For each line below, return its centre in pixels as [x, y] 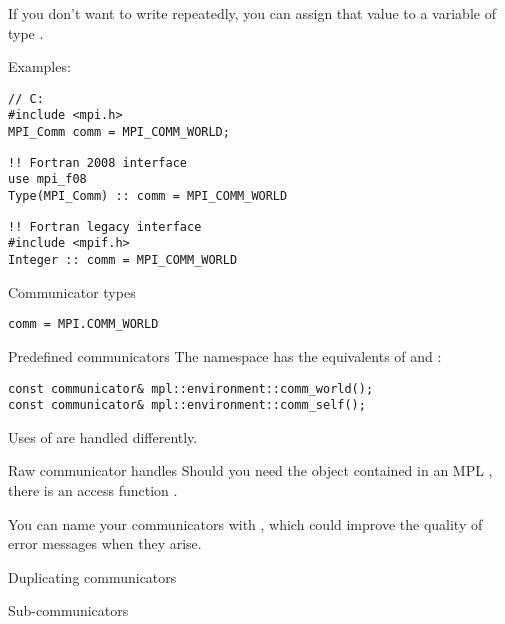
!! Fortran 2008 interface [97, 162]
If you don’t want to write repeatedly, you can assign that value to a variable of [252, 13]
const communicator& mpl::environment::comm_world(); [191, 388]
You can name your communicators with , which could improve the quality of [245, 523]
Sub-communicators [68, 610]
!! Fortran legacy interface [105, 226]
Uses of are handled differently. [103, 436]
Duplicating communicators [92, 576]
